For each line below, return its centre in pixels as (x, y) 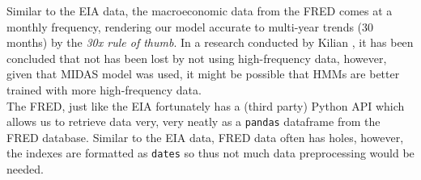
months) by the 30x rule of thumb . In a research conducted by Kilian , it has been (210, 42)
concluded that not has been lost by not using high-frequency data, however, (197, 58)
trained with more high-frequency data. (104, 89)
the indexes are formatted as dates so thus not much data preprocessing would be (210, 153)
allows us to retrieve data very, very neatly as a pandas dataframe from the (193, 121)
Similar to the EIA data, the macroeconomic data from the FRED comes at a (200, 10)
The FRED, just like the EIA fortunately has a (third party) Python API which (206, 105)
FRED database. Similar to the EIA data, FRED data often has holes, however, (205, 137)
